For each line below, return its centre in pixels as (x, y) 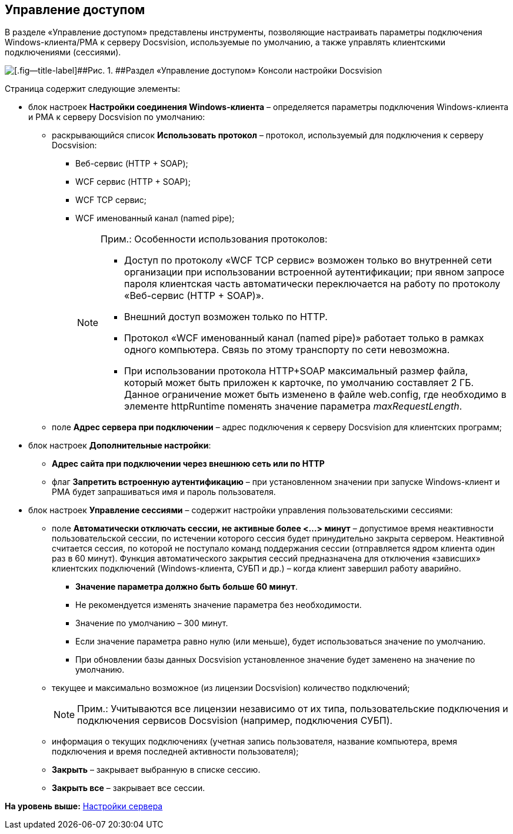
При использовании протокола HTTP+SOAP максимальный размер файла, (296, 371)
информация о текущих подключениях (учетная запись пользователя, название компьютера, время (255, 742)
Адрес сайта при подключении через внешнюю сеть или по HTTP (188, 464)
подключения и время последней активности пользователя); (175, 752)
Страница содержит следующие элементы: (93, 89)
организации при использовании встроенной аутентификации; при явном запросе (314, 272)
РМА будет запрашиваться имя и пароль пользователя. (164, 492)
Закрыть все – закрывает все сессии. (129, 788)
